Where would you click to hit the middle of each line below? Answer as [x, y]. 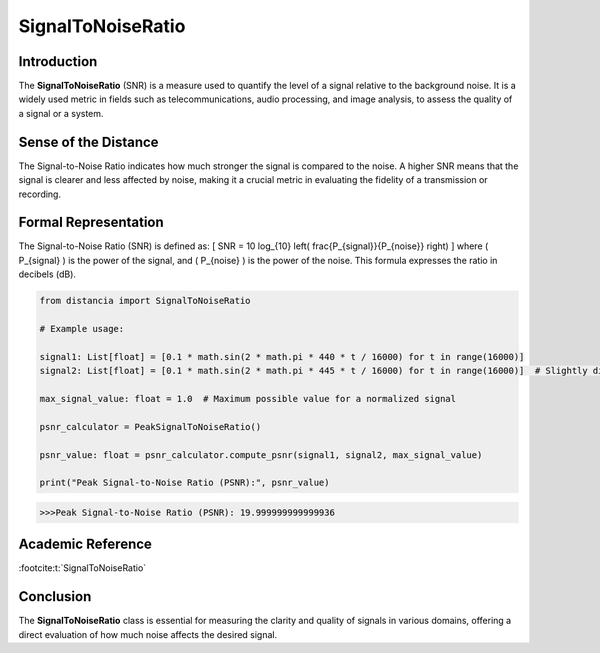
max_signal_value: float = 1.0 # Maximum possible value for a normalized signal [248, 398]
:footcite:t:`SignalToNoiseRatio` [82, 568]
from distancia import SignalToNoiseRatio [145, 301]
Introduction [58, 61]
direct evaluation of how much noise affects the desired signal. [148, 634]
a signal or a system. [61, 113]
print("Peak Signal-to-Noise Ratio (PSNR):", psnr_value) [184, 483]
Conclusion [55, 596]
